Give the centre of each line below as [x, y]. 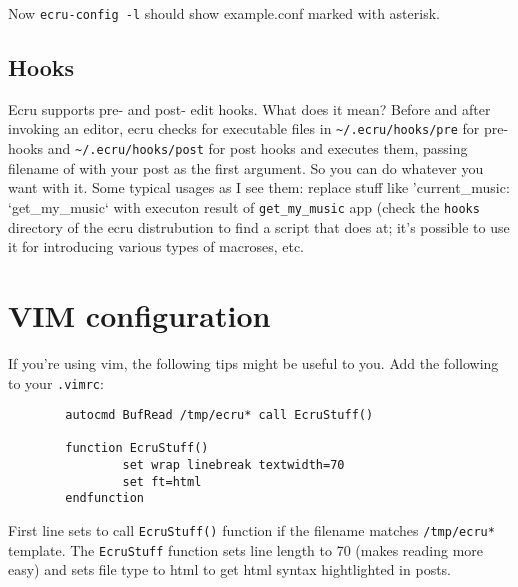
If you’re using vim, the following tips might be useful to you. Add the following [253, 362]
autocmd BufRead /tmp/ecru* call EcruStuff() [219, 415]
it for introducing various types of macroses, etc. [156, 246]
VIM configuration [139, 314]
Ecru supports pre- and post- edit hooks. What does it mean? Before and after [249, 108]
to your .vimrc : [56, 382]
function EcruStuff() [137, 448]
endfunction [105, 498]
